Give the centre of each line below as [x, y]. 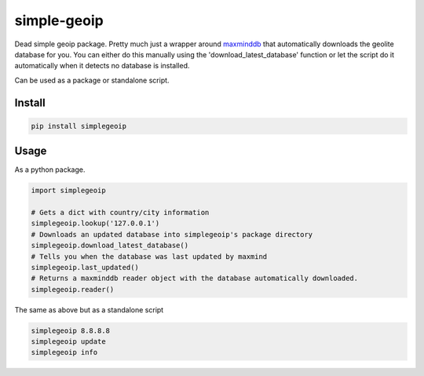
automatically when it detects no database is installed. [102, 66]
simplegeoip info [64, 352]
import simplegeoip [68, 191]
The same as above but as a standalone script [89, 309]
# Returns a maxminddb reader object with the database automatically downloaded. [195, 278]
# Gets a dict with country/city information [120, 212]
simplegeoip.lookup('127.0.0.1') [95, 223]
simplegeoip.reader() [73, 289]
